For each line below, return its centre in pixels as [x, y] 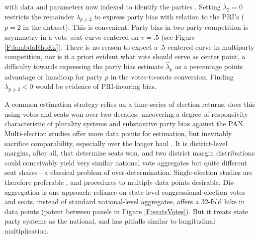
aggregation [22, 192]
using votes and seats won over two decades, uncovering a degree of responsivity [126, 114]
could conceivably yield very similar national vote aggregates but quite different [126, 162]
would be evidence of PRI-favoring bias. [96, 86]
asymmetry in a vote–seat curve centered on [72, 37]
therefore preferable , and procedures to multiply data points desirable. [113, 182]
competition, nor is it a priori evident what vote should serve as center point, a [125, 56]
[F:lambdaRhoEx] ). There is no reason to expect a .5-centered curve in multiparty [129, 46]
